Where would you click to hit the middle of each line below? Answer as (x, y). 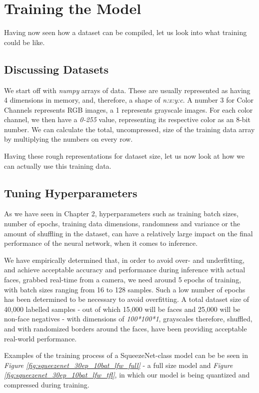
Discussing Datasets (56, 69)
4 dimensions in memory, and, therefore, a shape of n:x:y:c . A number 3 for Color (129, 100)
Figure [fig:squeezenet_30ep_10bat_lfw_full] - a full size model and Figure (118, 365)
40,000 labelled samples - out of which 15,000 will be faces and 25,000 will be (122, 309)
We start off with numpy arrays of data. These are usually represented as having (127, 90)
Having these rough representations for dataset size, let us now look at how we (124, 156)
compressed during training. (47, 384)
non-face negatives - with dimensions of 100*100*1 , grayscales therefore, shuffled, (128, 319)
